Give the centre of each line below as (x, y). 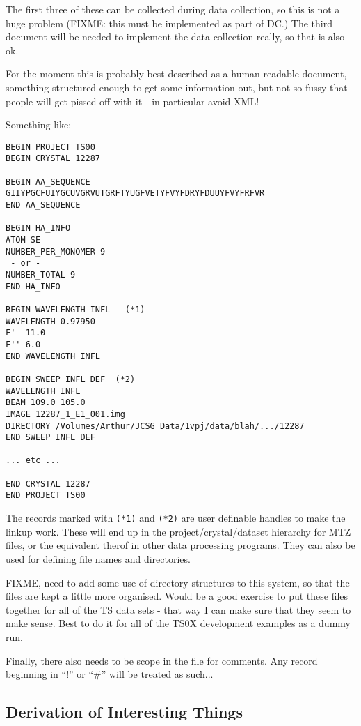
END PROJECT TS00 (46, 496)
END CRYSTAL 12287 (48, 484)
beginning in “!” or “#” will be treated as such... (110, 674)
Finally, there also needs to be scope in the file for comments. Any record (162, 660)
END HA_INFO (33, 286)
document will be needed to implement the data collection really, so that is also (175, 37)
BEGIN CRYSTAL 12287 (53, 159)
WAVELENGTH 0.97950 (50, 321)
